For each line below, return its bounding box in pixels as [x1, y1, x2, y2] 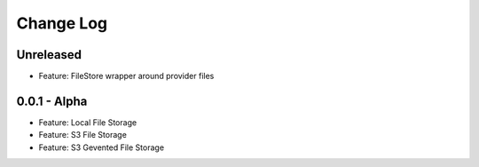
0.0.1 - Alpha [16, 93, 88, 108]
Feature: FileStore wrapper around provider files [38, 71, 215, 82]
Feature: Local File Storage [38, 116, 137, 128]
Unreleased [16, 47, 82, 62]
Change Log [16, 13, 108, 33]
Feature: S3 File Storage [38, 130, 128, 140]
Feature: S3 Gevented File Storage [38, 142, 164, 153]
